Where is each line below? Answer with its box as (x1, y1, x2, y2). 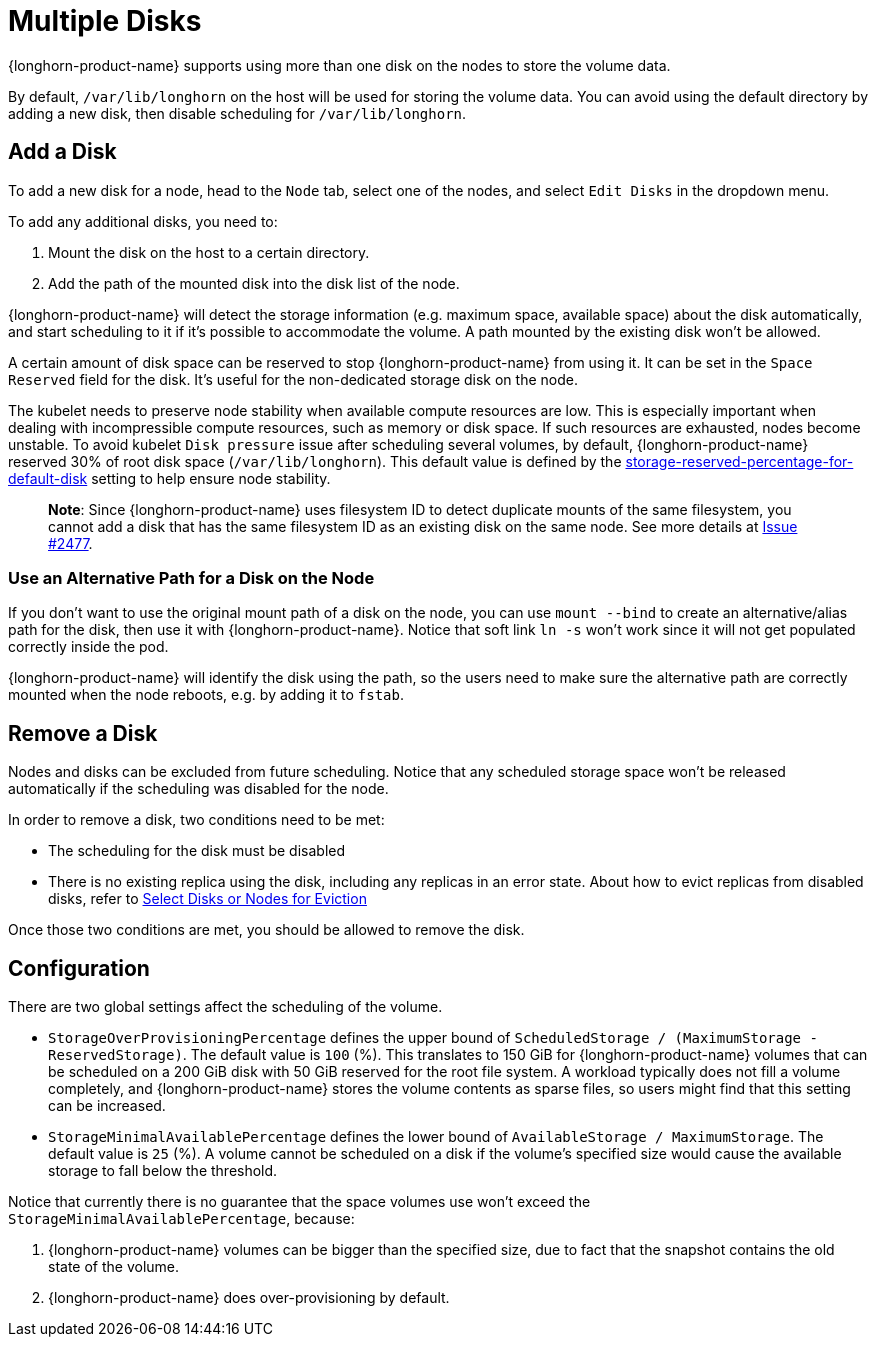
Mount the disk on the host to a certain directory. (48, 243, 370, 261)
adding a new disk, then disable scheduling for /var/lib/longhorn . (8, 104, 467, 122)
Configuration (8, 955, 150, 981)
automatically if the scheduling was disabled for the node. (8, 780, 389, 798)
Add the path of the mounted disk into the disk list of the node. (48, 274, 460, 292)
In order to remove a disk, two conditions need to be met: (8, 811, 385, 829)
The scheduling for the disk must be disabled (48, 842, 346, 860)
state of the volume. (48, 1258, 180, 1276)
